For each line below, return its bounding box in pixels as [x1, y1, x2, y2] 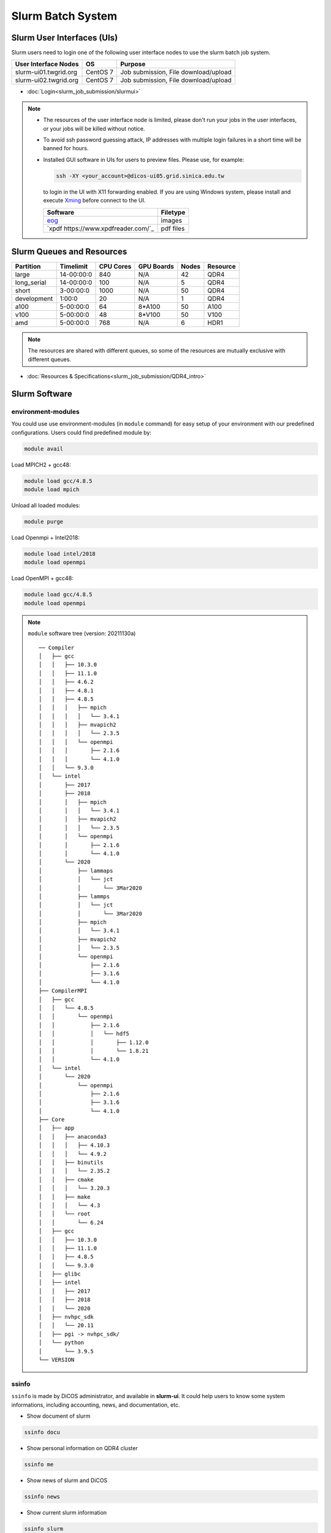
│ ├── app [39, 1125, 75, 1131]
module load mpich [24, 486, 80, 493]
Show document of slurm [26, 1412, 91, 1420]
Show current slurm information [26, 1508, 107, 1516]
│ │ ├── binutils [39, 1159, 104, 1166]
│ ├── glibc [39, 1271, 81, 1278]
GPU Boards [138, 262, 175, 271]
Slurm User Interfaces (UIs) [11, 32, 118, 43]
